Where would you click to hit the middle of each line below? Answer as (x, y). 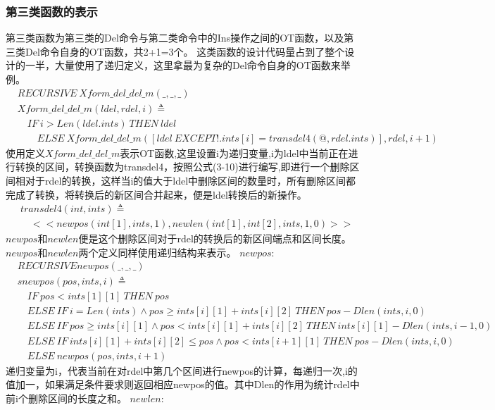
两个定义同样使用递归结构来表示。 (157, 252)
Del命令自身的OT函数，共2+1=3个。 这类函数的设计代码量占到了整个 (185, 51)
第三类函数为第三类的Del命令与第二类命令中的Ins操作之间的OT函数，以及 (175, 38)
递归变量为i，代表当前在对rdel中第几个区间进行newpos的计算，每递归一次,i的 (182, 370)
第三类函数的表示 (52, 11)
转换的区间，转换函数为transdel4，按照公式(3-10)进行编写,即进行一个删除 (182, 167)
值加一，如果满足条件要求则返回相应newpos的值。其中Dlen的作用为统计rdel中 (183, 384)
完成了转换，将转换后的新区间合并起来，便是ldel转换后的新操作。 (156, 194)
